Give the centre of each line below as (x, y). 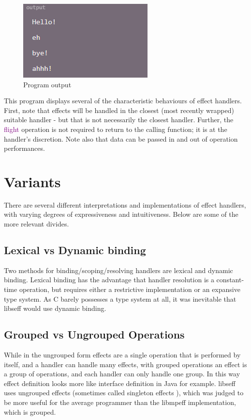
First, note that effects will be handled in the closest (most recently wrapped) (119, 110)
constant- (230, 280)
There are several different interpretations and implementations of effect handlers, (125, 204)
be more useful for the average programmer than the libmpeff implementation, (120, 402)
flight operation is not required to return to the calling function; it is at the (116, 129)
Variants (32, 181)
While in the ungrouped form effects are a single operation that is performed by (122, 355)
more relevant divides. (37, 224)
